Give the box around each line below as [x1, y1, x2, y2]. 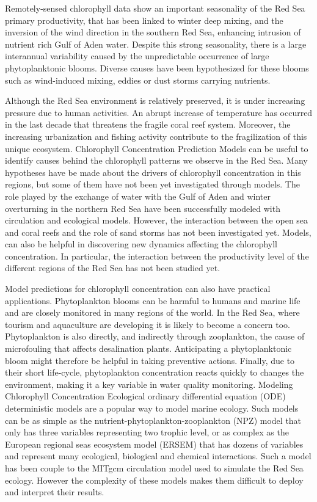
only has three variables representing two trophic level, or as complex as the [5, 426, 289, 438]
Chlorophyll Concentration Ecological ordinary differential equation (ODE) [5, 390, 286, 402]
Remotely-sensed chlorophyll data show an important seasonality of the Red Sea [5, 2, 305, 14]
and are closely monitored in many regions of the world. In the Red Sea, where [5, 306, 300, 319]
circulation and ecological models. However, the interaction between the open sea [5, 214, 308, 227]
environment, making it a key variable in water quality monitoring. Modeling [5, 377, 293, 390]
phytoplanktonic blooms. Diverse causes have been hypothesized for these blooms [5, 61, 309, 74]
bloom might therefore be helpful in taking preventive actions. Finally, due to [5, 354, 295, 366]
